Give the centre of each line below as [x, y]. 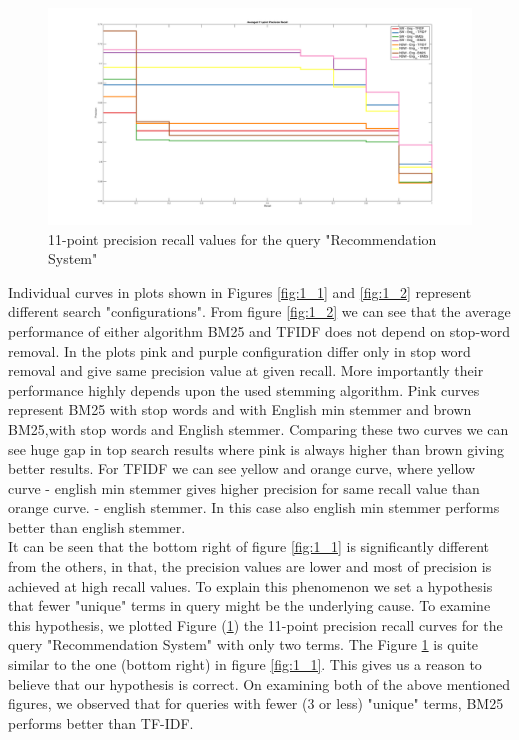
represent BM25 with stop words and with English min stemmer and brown [240, 409]
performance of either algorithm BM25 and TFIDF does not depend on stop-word [259, 330]
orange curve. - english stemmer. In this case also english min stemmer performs [254, 507]
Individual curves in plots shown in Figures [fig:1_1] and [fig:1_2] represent [240, 291]
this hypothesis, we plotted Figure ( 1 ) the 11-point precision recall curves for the [255, 624]
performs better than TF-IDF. [101, 722]
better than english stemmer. [97, 526]
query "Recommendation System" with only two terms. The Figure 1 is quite [243, 644]
